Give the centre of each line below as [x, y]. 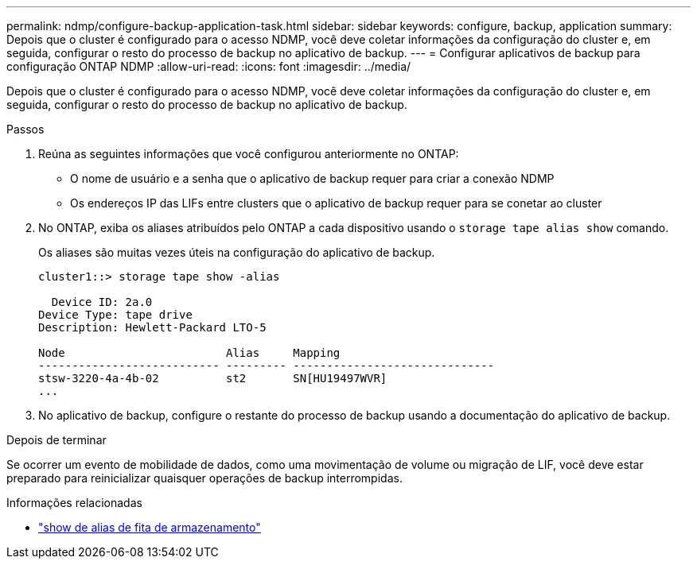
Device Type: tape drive [115, 315]
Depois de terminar [56, 440]
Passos [25, 129]
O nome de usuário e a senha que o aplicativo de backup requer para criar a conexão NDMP [312, 178]
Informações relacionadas [74, 503]
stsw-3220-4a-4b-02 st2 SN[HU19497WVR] [213, 378]
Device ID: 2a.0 [102, 302]
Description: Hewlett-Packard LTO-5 [152, 327]
